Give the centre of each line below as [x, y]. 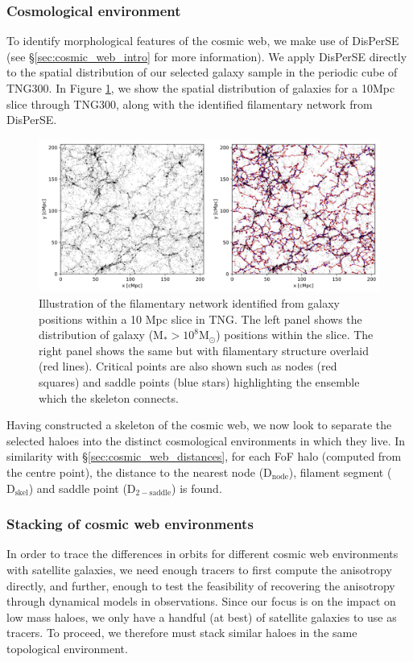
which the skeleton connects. [109, 397]
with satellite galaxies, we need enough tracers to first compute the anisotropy [199, 569]
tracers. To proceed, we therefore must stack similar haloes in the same [182, 633]
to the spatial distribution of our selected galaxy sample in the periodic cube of [202, 72]
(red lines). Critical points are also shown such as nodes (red [188, 366]
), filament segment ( [340, 472]
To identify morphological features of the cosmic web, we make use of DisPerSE [203, 41]
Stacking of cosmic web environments [130, 524]
